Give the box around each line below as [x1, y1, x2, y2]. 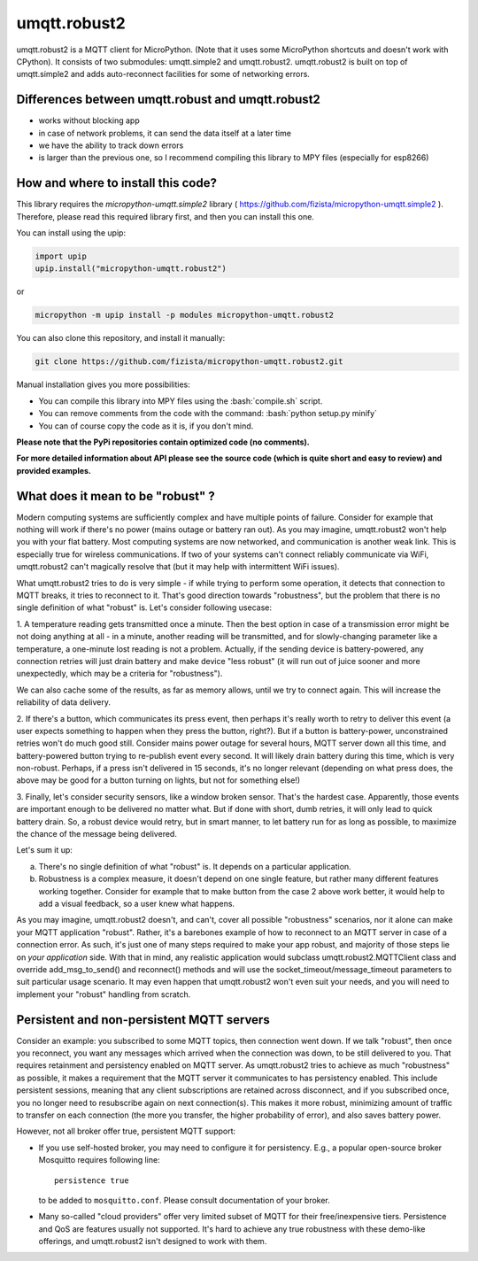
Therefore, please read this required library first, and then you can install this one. [16, 211, 314, 221]
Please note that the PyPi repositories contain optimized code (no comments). [16, 437, 310, 447]
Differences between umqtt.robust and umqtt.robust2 [16, 92, 320, 107]
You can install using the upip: [16, 228, 127, 238]
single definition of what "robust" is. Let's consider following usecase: [16, 602, 272, 613]
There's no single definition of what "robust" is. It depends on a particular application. [38, 861, 351, 871]
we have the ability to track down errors [38, 140, 184, 151]
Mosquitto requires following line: [38, 1155, 160, 1165]
